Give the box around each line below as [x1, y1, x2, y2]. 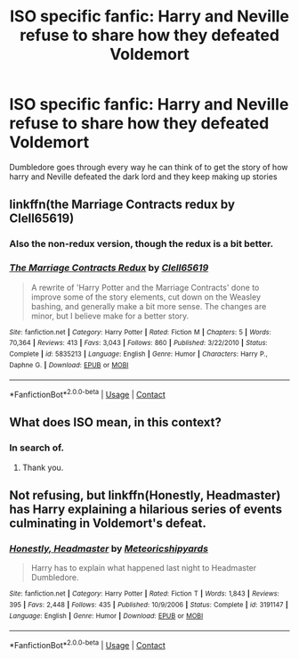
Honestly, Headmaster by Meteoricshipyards [9, 542, 209, 555]
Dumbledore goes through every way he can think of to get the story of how [9, 161, 288, 172]
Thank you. [21, 462, 64, 473]
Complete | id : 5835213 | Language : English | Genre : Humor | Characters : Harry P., [9, 350, 269, 358]
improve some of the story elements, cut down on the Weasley [30, 292, 261, 302]
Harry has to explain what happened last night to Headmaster [30, 563, 257, 573]
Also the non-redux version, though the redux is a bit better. [9, 238, 274, 251]
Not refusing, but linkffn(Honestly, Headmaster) [9, 488, 281, 503]
